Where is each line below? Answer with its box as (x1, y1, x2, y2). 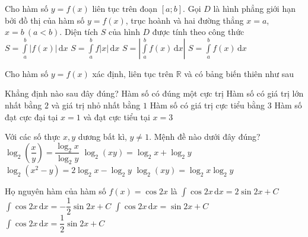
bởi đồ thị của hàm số (5, 14, 85, 26)
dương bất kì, (78, 130, 127, 143)
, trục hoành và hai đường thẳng (125, 14, 244, 26)
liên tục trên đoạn (92, 2, 158, 14)
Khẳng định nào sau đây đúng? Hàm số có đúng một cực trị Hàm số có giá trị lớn (5, 87, 304, 100)
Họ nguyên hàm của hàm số (5, 185, 106, 197)
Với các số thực (5, 130, 61, 143)
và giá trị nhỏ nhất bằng (51, 98, 141, 111)
